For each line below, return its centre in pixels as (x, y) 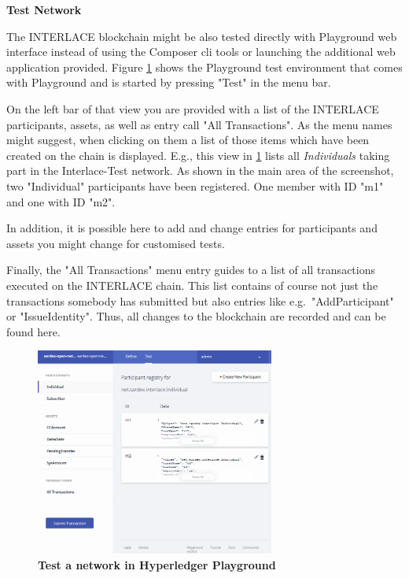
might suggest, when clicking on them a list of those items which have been (188, 140)
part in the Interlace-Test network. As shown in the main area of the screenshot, (200, 170)
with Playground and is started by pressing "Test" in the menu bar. (169, 82)
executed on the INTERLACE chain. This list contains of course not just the (192, 285)
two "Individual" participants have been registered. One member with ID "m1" (195, 185)
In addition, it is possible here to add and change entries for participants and (192, 228)
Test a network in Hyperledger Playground (157, 564)
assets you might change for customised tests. (116, 243)
